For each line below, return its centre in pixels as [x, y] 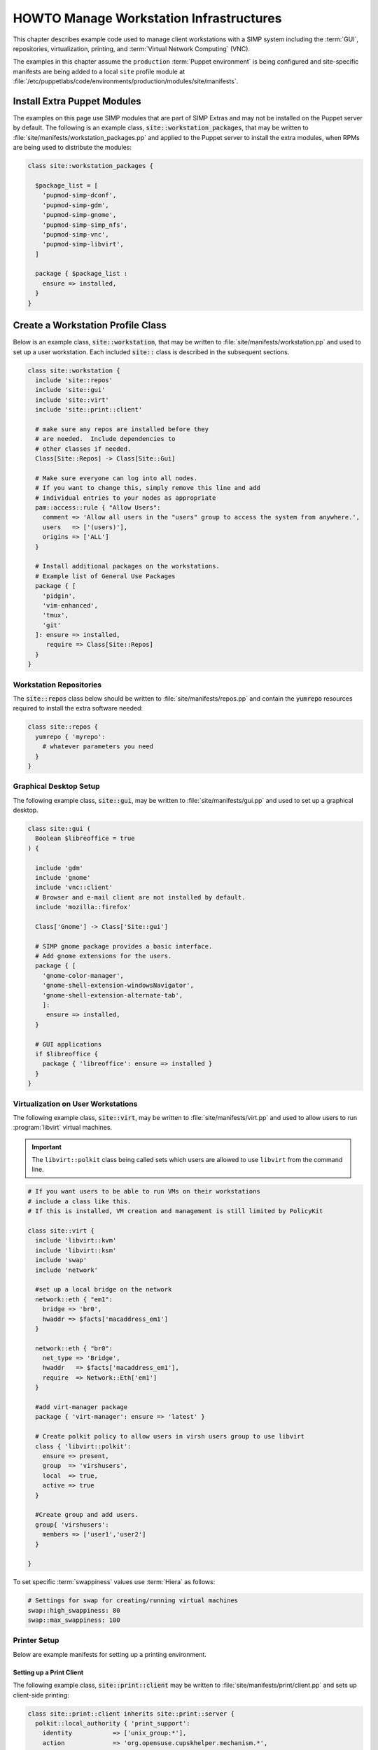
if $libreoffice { [66, 1054]
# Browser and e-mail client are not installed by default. [140, 897]
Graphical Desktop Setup [56, 786]
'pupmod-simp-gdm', [76, 205]
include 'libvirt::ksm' [76, 1250]
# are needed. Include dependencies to [105, 439]
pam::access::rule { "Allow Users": [98, 507]
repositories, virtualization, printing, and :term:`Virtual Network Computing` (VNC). [132, 48]
